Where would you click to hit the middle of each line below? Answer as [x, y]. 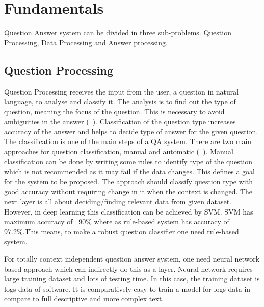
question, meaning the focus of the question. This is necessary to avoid [114, 111]
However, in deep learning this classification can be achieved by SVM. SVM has [129, 211]
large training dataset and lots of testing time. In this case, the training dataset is [132, 279]
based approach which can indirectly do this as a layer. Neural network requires [128, 268]
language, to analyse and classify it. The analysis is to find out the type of [120, 101]
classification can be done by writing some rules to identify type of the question [128, 161]
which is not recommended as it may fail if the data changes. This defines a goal [129, 171]
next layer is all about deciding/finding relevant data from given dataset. [118, 202]
